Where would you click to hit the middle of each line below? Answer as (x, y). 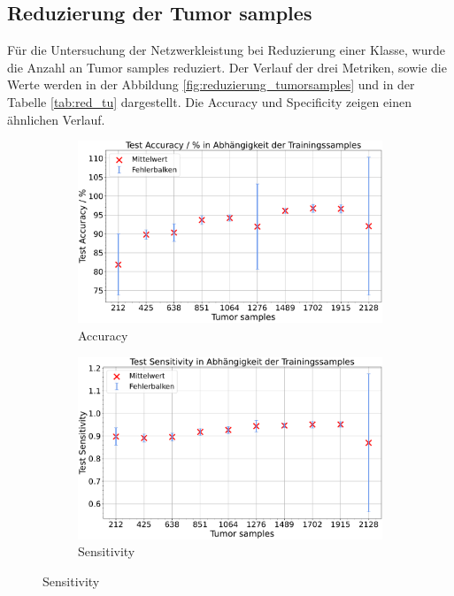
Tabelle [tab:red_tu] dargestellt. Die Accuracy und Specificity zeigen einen (209, 101)
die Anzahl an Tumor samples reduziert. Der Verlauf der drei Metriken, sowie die (227, 67)
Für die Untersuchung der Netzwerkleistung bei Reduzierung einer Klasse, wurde (226, 50)
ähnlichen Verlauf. (56, 119)
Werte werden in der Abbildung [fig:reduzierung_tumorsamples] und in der (211, 84)
